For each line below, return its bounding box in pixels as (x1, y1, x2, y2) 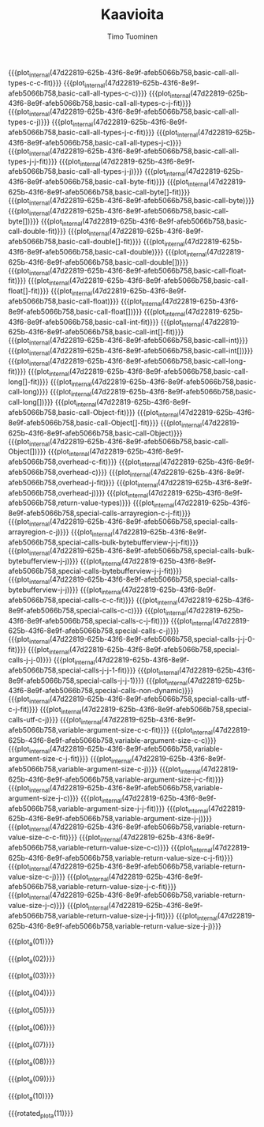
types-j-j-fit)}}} (8, 156, 58, 166)
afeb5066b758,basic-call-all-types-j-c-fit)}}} (8, 127, 155, 137)
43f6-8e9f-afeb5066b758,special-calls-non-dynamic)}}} (8, 686, 194, 695)
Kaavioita (101, 6, 164, 24)
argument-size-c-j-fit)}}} (8, 754, 89, 763)
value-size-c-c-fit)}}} (8, 832, 77, 842)
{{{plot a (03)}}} (8, 971, 55, 982)
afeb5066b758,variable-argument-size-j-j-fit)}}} (8, 804, 165, 813)
